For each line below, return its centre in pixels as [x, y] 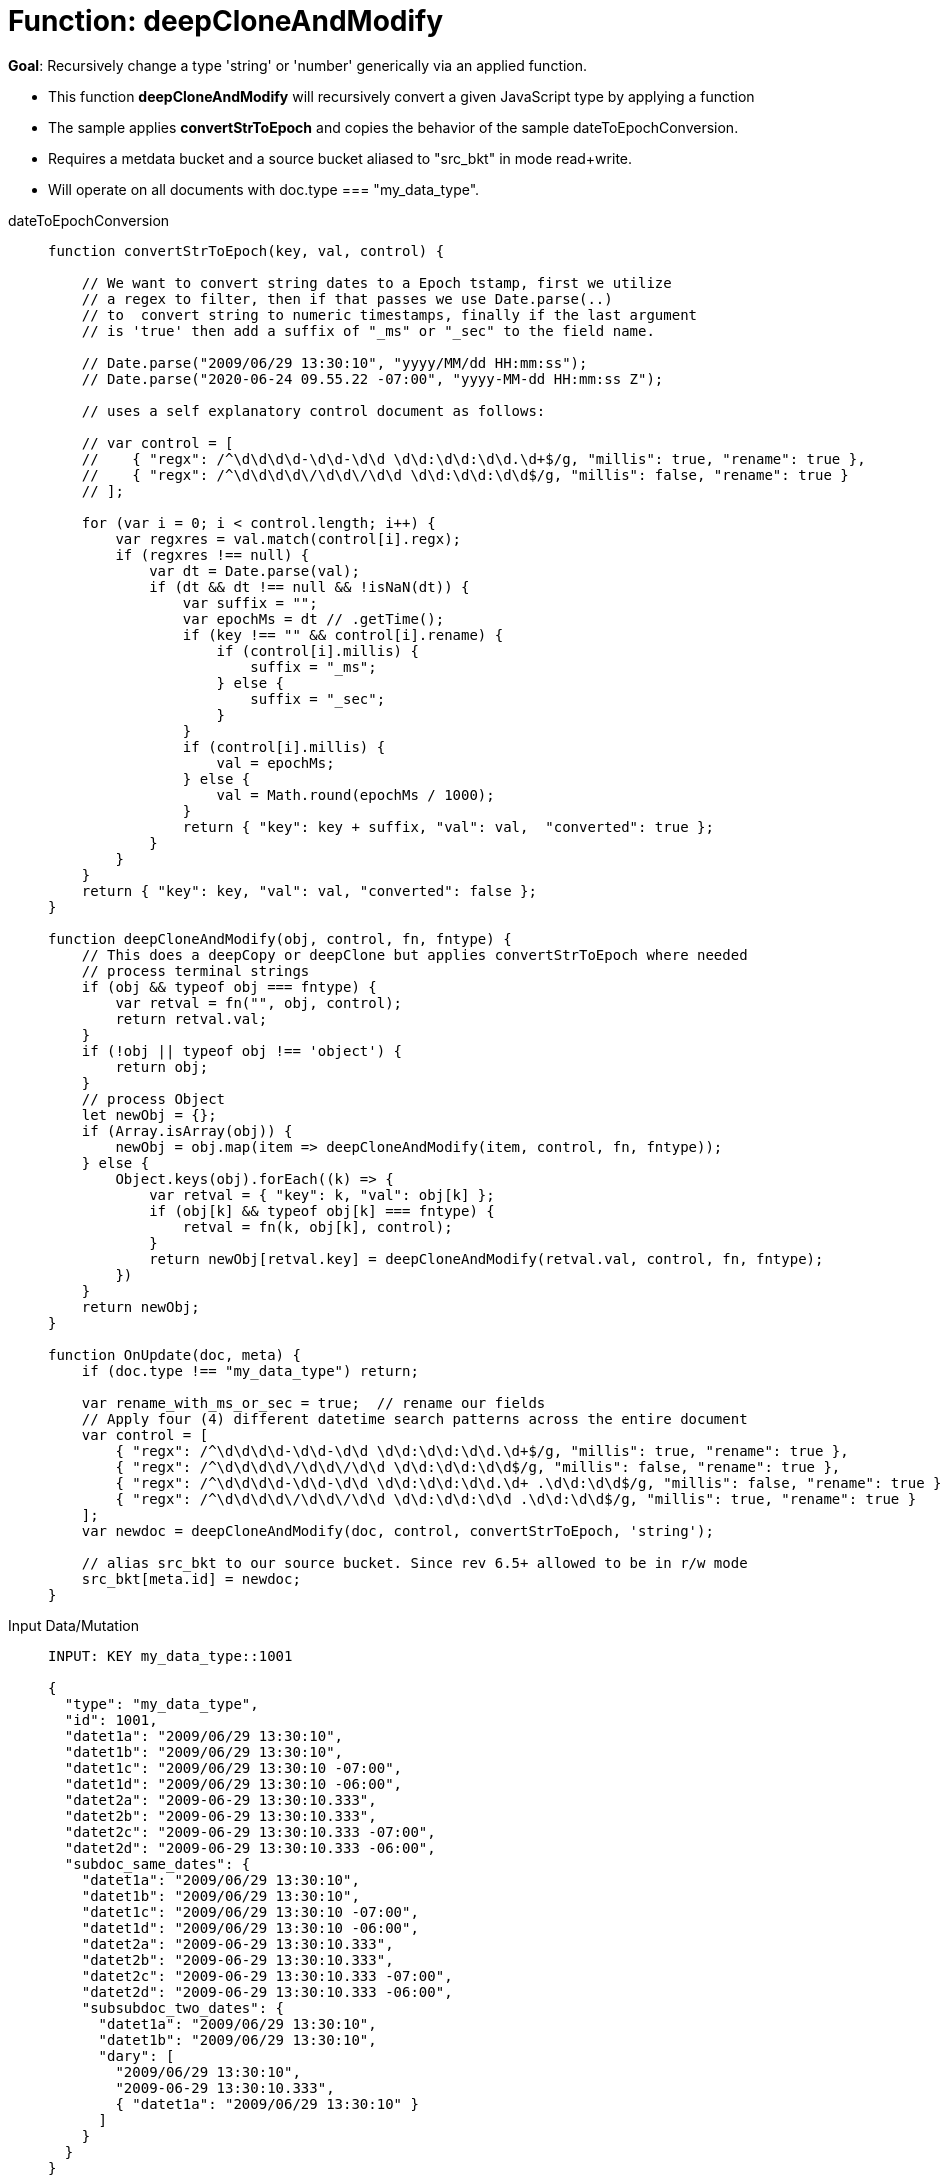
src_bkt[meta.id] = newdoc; [191, 1578]
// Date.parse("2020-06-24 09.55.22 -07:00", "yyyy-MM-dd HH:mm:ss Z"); [372, 378]
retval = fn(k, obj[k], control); [317, 1226]
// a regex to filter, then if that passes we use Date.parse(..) [347, 298]
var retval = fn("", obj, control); [259, 1002]
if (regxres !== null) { [212, 554]
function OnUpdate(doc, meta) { [174, 1354]
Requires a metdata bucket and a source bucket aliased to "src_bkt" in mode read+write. [340, 158]
